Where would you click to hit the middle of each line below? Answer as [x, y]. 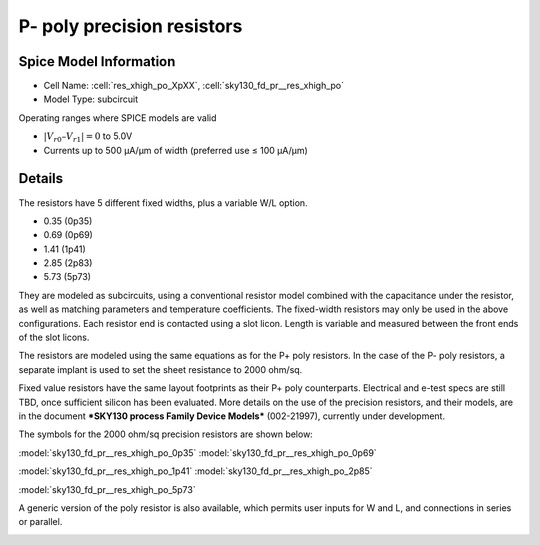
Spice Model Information [97, 61]
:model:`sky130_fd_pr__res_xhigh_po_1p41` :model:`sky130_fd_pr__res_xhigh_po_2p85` [196, 471]
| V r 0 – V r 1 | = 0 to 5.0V [88, 137]
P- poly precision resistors [130, 26]
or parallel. [40, 522]
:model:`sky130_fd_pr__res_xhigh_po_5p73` [107, 489]
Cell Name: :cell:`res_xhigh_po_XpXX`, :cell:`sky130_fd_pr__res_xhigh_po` [194, 86]
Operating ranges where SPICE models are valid [117, 117]
